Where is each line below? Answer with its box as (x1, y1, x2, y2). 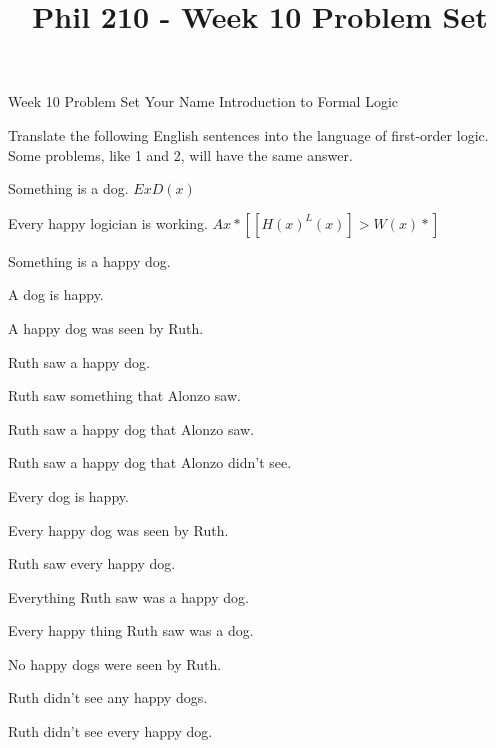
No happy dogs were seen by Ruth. (8, 653, 222, 674)
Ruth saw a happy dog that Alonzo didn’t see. (8, 452, 292, 473)
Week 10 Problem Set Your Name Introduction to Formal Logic (8, 91, 399, 112)
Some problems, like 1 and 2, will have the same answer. (8, 144, 353, 165)
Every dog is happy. (8, 485, 129, 506)
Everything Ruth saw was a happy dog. (8, 586, 249, 607)
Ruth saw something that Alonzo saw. (8, 385, 241, 406)
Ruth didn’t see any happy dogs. (8, 687, 208, 708)
